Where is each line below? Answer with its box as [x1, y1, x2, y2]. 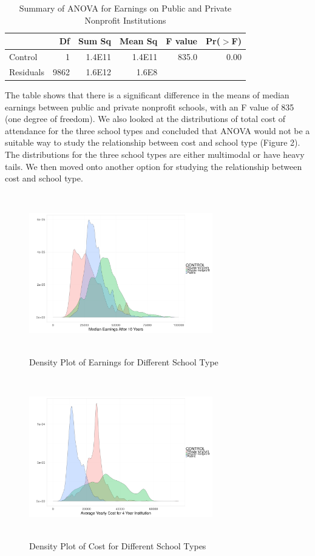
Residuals [9, 65, 44, 78]
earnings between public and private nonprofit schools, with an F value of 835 [5, 100, 294, 113]
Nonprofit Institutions [84, 13, 166, 26]
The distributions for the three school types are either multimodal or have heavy [5, 147, 305, 160]
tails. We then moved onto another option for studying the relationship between [5, 160, 302, 172]
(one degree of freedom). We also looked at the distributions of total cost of [5, 112, 286, 125]
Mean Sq [120, 35, 158, 47]
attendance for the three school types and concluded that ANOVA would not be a [5, 124, 310, 137]
